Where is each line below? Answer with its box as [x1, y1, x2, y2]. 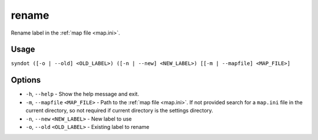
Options [11, 75, 41, 85]
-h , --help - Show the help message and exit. [25, 91, 140, 98]
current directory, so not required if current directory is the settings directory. [25, 107, 213, 114]
